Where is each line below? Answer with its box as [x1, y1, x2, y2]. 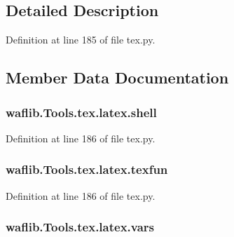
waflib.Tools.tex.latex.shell [6, 103, 157, 121]
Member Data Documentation [6, 67, 229, 88]
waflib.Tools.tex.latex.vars [6, 218, 155, 236]
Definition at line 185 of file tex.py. [6, 32, 156, 47]
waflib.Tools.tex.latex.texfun [6, 161, 168, 178]
